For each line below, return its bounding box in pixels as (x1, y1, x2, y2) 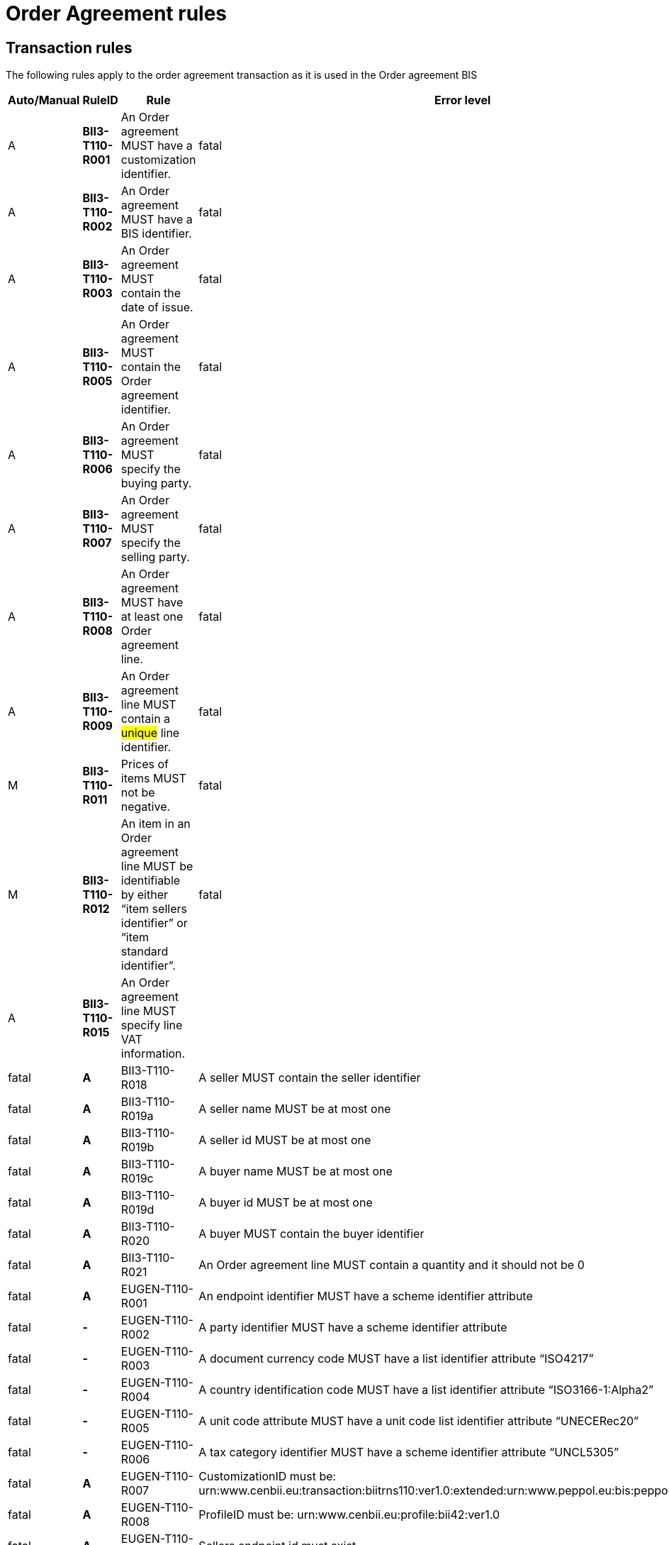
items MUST (120, 771, 186, 786)
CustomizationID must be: (198, 1469, 337, 1484)
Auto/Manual (8, 93, 80, 108)
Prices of (120, 757, 169, 772)
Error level (434, 93, 491, 108)
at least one (120, 609, 184, 624)
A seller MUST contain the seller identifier (198, 1070, 421, 1085)
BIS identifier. (120, 226, 192, 241)
